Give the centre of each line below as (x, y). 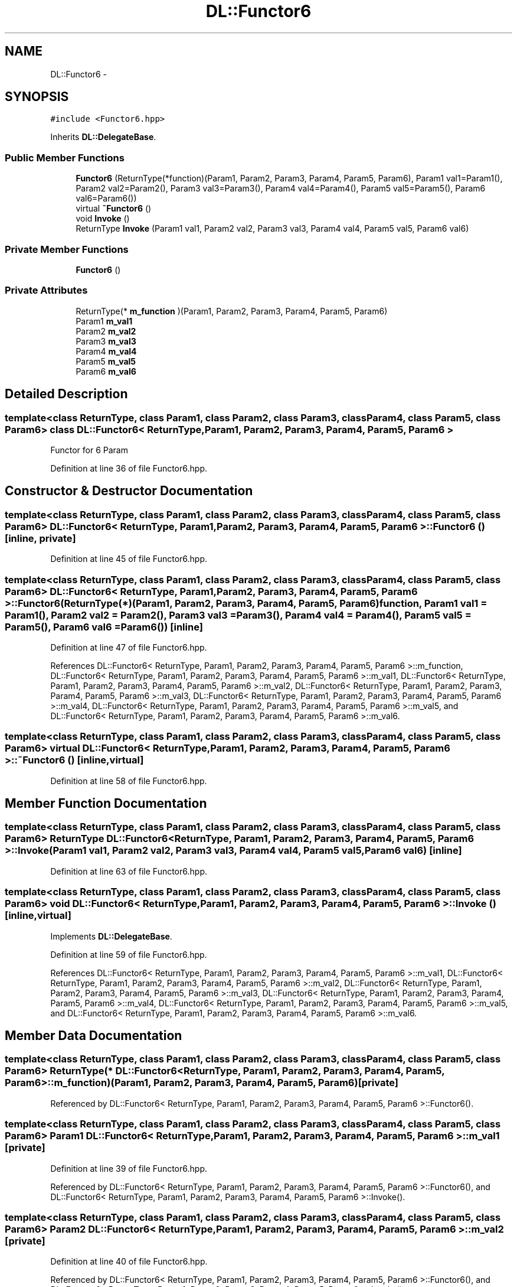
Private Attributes (46, 290)
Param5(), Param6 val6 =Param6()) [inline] (104, 627)
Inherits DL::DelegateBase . (103, 137)
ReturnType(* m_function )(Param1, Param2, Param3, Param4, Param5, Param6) (232, 311)
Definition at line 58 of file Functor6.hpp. (129, 781)
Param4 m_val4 (106, 351)
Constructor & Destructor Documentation (129, 491)
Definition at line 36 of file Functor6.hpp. (129, 468)
